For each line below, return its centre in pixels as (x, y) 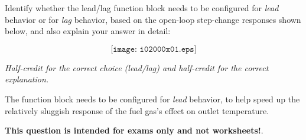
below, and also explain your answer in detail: (88, 31)
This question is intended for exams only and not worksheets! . (134, 130)
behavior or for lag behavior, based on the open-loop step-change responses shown (153, 19)
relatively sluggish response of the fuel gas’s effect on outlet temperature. (137, 110)
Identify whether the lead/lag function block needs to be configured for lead (142, 8)
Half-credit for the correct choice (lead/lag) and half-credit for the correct (137, 67)
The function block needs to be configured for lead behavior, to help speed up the (152, 99)
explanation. (27, 79)
